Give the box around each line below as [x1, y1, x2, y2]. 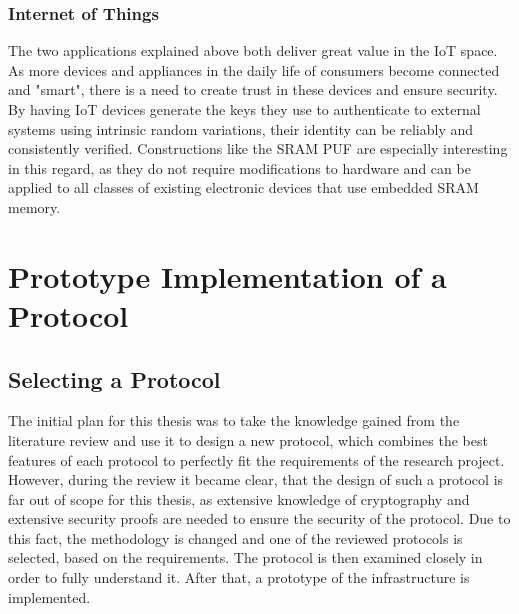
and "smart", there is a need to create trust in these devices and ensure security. [8, 79, 498, 100]
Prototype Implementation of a [8, 255, 447, 296]
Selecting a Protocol [8, 363, 221, 394]
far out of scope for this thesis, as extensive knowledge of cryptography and [8, 488, 470, 509]
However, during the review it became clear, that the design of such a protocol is [8, 469, 504, 490]
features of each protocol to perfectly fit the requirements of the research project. [8, 449, 505, 470]
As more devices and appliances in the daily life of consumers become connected [8, 59, 500, 80]
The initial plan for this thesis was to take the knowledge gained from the [8, 410, 460, 431]
